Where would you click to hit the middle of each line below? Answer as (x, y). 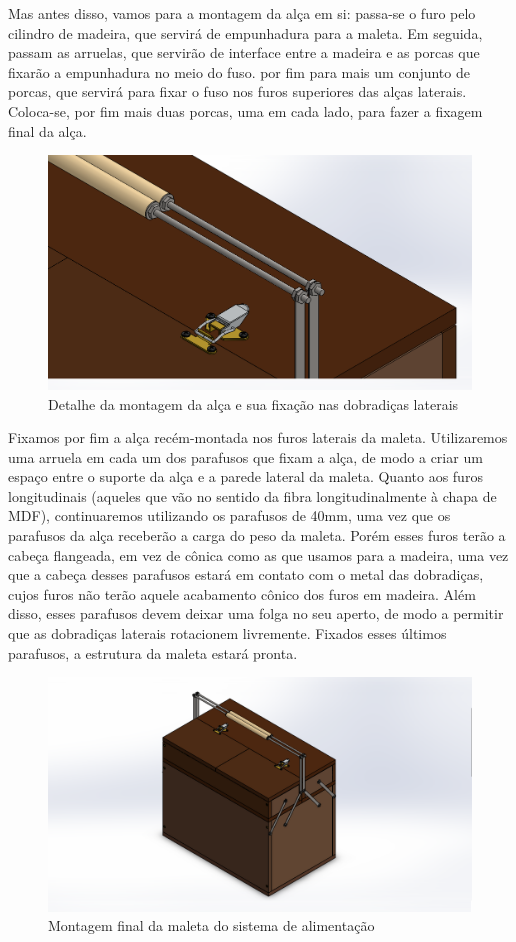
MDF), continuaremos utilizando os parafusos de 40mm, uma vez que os (229, 515)
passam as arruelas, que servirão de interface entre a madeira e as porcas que (244, 52)
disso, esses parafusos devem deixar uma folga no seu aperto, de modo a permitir (256, 613)
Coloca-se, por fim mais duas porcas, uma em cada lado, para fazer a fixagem (245, 110)
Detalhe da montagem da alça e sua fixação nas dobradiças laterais (253, 403)
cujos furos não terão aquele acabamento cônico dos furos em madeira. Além (242, 593)
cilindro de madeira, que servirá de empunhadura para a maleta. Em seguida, (245, 32)
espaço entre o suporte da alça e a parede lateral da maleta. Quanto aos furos (245, 476)
